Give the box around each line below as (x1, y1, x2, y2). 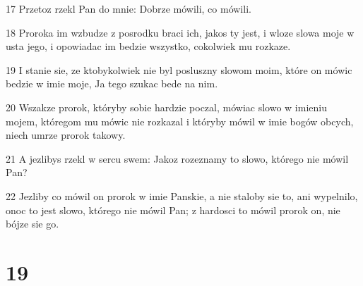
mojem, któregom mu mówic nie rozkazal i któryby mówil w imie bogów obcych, (6, 113, 354, 128)
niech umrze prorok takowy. (6, 128, 126, 142)
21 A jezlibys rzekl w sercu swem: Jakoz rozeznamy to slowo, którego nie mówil (6, 151, 349, 166)
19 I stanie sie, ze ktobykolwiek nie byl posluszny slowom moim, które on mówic (6, 62, 352, 77)
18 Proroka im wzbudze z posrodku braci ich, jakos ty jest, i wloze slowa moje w (6, 25, 355, 39)
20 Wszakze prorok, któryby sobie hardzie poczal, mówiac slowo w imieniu (6, 99, 327, 114)
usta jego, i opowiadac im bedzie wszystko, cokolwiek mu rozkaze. (6, 39, 291, 54)
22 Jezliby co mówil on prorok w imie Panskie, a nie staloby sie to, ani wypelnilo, (6, 188, 358, 203)
